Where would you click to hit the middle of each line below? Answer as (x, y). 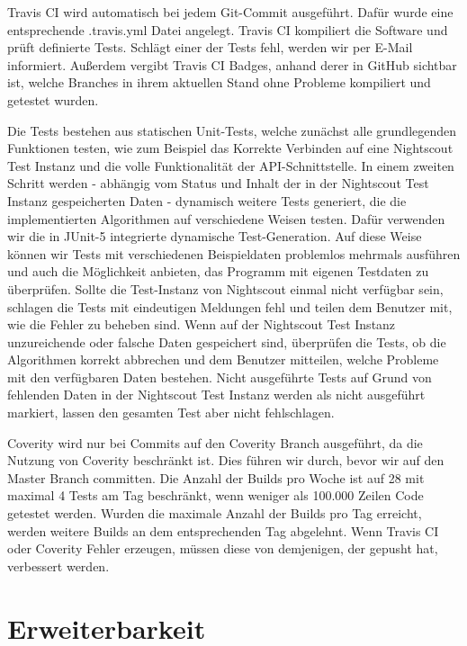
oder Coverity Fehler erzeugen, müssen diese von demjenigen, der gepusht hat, (223, 548)
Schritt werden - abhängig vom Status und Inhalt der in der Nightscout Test (218, 183)
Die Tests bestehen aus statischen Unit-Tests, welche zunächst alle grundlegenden (232, 130)
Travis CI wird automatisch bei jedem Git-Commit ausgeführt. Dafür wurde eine (230, 12)
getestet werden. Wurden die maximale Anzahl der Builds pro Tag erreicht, (215, 513)
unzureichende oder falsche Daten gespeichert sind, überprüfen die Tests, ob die (227, 341)
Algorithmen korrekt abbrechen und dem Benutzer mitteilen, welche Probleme (223, 359)
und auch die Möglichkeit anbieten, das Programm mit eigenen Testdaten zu (218, 271)
